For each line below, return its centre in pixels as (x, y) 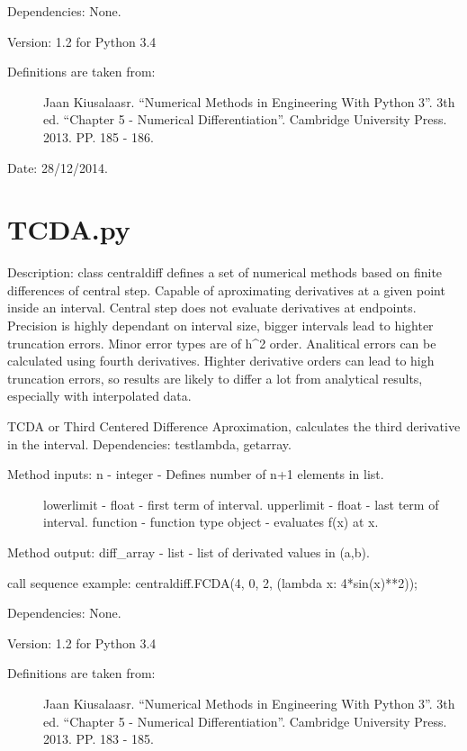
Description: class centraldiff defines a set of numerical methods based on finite (225, 272)
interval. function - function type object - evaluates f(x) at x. (211, 522)
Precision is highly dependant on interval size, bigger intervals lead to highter (220, 326)
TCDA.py (69, 229)
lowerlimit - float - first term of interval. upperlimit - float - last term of (241, 504)
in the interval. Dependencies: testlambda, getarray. (149, 443)
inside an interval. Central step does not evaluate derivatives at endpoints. (212, 308)
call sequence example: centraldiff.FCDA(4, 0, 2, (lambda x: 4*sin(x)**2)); (212, 582)
